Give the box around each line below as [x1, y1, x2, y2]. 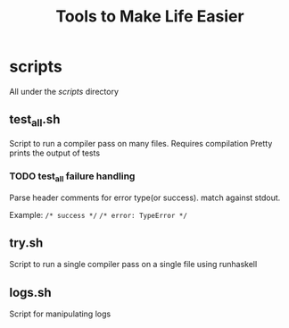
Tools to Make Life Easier [55, 6, 244, 27]
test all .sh [9, 112, 61, 130]
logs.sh [9, 284, 52, 300]
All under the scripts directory [9, 86, 119, 97]
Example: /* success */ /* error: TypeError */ [9, 209, 187, 220]
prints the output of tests [9, 147, 101, 158]
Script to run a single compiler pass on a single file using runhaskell [9, 259, 258, 270]
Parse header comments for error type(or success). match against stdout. [9, 192, 281, 203]
